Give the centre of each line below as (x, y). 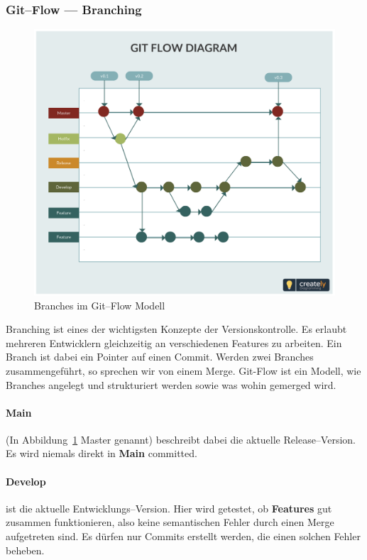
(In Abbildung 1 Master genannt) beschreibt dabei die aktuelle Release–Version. (181, 439)
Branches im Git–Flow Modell (100, 305)
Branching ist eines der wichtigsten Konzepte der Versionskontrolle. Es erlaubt (176, 329)
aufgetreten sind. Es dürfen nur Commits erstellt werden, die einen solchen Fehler (183, 536)
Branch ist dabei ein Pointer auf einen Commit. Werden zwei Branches (160, 357)
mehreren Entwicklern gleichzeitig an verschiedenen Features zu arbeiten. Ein (174, 342)
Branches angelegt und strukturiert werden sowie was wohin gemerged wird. (171, 384)
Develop (26, 481)
